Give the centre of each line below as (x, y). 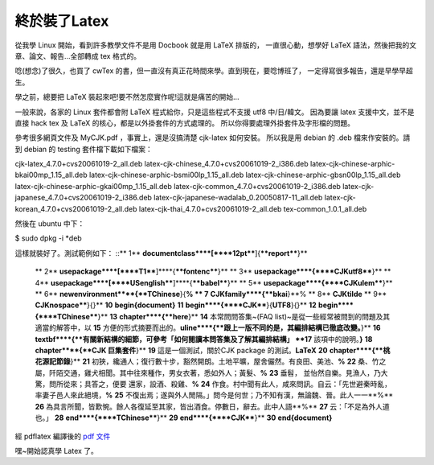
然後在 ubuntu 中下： (50, 224)
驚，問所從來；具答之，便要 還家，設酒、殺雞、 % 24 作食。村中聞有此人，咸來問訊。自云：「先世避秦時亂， (213, 384)
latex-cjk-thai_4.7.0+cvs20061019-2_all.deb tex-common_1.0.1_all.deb (253, 208)
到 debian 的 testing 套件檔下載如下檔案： (84, 149)
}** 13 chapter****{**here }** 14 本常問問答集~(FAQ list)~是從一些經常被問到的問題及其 (244, 316)
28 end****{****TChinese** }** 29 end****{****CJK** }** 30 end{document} (193, 418)
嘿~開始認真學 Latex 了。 (56, 451)
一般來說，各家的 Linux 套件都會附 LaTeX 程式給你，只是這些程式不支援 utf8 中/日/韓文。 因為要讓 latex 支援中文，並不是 (215, 112)
